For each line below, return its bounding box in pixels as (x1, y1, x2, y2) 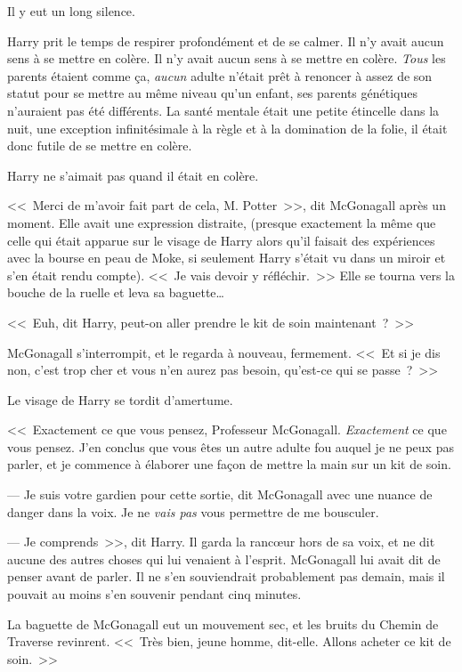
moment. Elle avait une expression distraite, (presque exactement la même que (7, 213, 436, 231)
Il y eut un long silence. (7, 2, 135, 20)
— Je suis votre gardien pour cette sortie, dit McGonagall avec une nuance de (7, 485, 433, 504)
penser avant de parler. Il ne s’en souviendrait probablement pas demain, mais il (7, 567, 445, 586)
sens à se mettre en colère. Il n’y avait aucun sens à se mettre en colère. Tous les (7, 49, 446, 68)
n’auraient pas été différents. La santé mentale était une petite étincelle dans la (7, 101, 440, 119)
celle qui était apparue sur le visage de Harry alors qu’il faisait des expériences (7, 231, 435, 249)
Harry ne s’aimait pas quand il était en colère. (7, 166, 259, 184)
